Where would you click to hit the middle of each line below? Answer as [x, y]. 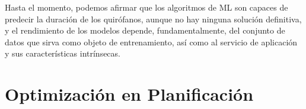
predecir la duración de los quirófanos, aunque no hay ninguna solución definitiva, [153, 19]
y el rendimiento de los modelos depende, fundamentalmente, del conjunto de [145, 30]
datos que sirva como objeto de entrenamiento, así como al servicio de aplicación [151, 42]
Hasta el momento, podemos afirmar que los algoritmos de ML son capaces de [146, 7]
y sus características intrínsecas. [63, 53]
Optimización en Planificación [129, 94]
